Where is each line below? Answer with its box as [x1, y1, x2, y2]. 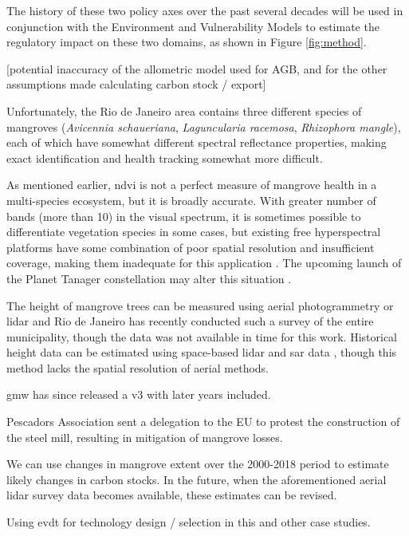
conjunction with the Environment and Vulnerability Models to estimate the [6, 18, 380, 34]
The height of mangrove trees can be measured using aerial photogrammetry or [6, 297, 394, 313]
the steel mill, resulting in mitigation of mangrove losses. [6, 428, 283, 445]
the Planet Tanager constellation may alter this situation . [6, 270, 292, 286]
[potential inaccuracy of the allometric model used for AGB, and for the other [6, 60, 387, 77]
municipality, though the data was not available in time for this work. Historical [6, 328, 397, 345]
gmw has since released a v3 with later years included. [6, 386, 271, 403]
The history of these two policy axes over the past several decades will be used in [6, 2, 403, 18]
